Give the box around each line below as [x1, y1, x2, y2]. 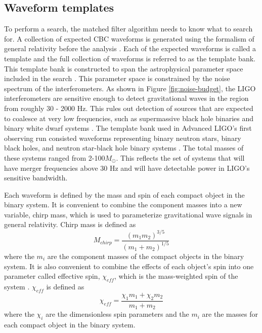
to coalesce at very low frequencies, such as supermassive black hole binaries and [4, 113, 254, 123]
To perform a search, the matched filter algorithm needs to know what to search [4, 23, 253, 34]
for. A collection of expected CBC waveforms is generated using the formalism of [4, 33, 254, 44]
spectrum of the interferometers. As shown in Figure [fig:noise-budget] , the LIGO [4, 83, 256, 93]
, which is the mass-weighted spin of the [114, 271, 238, 281]
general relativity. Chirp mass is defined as [4, 219, 136, 230]
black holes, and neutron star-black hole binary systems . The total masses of [4, 142, 244, 153]
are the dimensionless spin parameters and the [46, 309, 189, 319]
